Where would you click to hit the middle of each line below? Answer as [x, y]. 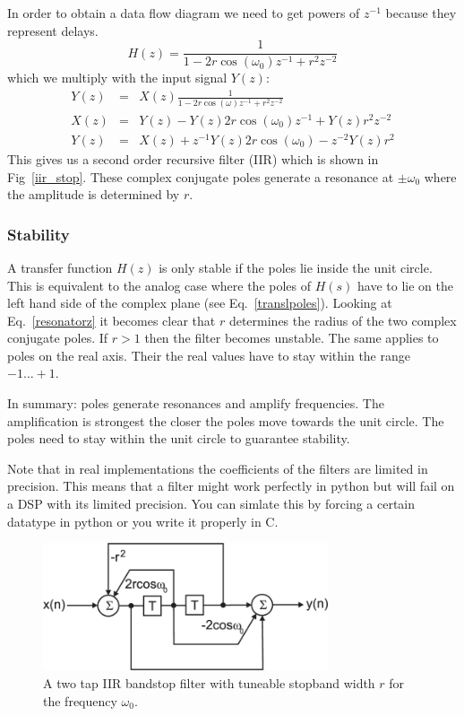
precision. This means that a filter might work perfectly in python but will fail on [231, 486]
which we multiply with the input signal [117, 78]
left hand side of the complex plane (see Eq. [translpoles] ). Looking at [200, 303]
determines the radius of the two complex [343, 320]
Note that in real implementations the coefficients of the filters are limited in [218, 468]
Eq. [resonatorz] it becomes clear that [112, 320]
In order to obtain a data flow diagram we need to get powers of [184, 13]
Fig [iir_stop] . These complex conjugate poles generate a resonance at [201, 176]
